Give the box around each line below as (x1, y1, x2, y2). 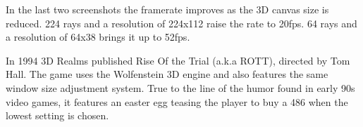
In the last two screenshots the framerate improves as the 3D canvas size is (6, 2, 329, 16)
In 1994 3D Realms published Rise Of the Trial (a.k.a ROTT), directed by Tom (6, 53, 350, 67)
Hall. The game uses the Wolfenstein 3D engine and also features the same (6, 67, 328, 81)
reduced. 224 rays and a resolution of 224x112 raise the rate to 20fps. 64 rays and (6, 15, 357, 30)
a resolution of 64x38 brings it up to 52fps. (6, 29, 190, 44)
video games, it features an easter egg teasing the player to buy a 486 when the (6, 94, 348, 109)
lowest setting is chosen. (6, 108, 109, 123)
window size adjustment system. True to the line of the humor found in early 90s (6, 80, 355, 95)
